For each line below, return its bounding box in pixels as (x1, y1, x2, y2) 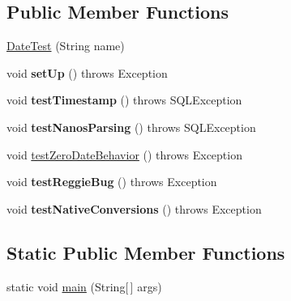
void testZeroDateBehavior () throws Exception (6, 146, 242, 163)
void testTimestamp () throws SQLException (6, 91, 242, 108)
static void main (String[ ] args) (6, 278, 162, 295)
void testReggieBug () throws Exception (6, 173, 217, 190)
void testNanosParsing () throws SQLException (6, 118, 256, 135)
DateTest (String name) (6, 37, 125, 54)
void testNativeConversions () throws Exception (6, 200, 262, 217)
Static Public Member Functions (6, 240, 285, 265)
